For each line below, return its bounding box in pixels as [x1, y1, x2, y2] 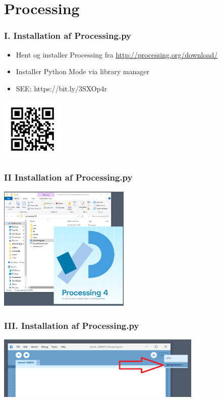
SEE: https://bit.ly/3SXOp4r [16, 83, 107, 93]
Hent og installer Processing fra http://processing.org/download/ [16, 49, 218, 60]
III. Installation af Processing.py [4, 319, 139, 331]
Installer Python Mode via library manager [16, 66, 149, 77]
